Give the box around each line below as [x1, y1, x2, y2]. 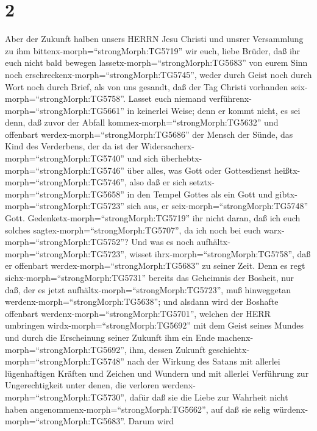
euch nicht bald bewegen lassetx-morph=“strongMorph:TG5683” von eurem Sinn [5, 56, 308, 69]
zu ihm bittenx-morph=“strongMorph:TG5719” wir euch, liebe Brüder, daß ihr [5, 44, 301, 57]
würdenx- [272, 402, 308, 415]
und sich [127, 152, 158, 165]
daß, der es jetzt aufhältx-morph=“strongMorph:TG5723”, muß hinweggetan [5, 283, 291, 296]
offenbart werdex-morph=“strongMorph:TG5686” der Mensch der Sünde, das [5, 127, 293, 140]
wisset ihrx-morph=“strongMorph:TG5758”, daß [129, 247, 311, 260]
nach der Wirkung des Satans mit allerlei [127, 355, 280, 368]
